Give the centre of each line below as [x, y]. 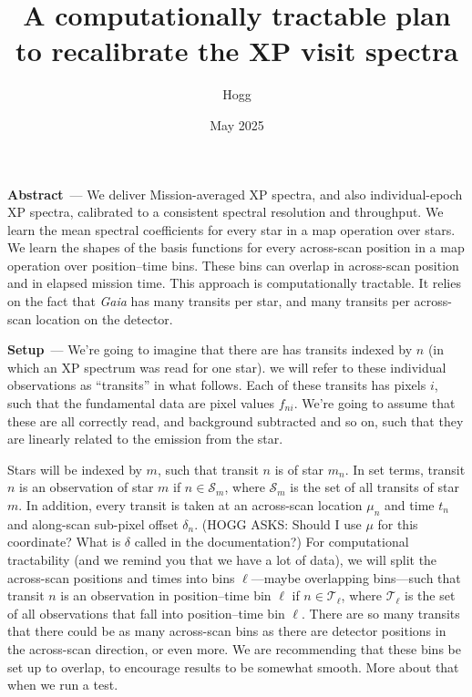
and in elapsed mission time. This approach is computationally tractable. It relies [234, 283]
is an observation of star [87, 487]
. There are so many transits [381, 613]
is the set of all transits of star [375, 487]
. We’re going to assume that [375, 403]
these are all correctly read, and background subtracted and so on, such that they [236, 420]
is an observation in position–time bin [166, 595]
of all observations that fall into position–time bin [146, 613]
